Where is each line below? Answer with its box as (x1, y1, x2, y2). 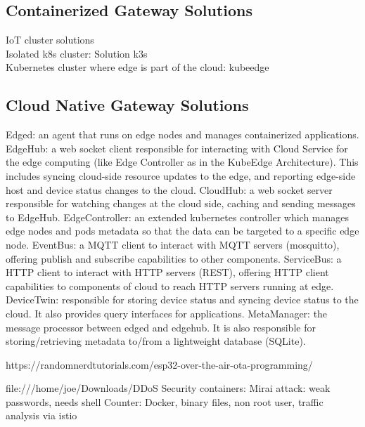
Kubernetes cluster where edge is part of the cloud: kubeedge (6, 60, 269, 74)
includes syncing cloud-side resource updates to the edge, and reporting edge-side (6, 168, 356, 183)
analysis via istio (6, 408, 77, 423)
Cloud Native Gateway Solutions (6, 94, 249, 116)
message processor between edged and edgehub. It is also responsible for (6, 320, 316, 334)
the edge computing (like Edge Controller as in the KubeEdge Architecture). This (6, 155, 359, 169)
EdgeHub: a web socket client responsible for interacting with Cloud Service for (6, 140, 348, 155)
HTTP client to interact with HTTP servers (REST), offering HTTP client (6, 265, 329, 280)
